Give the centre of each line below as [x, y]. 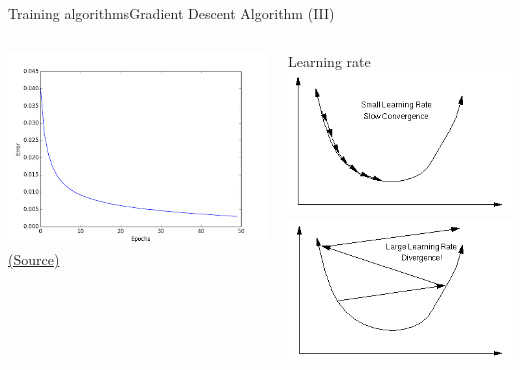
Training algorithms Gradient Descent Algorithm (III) [171, 13]
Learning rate [329, 60]
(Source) [34, 259]
